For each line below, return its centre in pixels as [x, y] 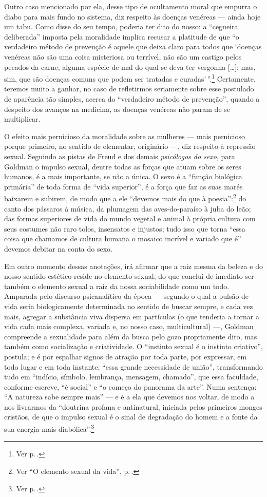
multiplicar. [22, 119]
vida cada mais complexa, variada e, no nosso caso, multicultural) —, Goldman [129, 326]
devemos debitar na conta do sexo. [58, 248]
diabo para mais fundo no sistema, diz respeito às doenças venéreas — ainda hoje [132, 16]
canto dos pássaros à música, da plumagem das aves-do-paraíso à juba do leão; [128, 208]
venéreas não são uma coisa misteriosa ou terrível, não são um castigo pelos [123, 56]
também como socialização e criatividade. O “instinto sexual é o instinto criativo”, [133, 346]
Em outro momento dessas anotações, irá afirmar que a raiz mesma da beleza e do [133, 266]
